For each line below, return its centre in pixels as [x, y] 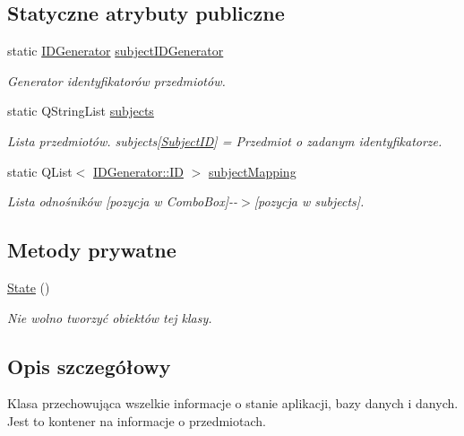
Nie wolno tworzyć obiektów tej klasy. [110, 317]
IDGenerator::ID [138, 171]
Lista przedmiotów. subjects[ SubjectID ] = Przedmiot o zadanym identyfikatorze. [225, 140]
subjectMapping [252, 171]
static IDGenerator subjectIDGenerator [116, 51]
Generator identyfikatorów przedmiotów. [116, 80]
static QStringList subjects [81, 111]
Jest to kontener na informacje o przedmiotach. [137, 420]
